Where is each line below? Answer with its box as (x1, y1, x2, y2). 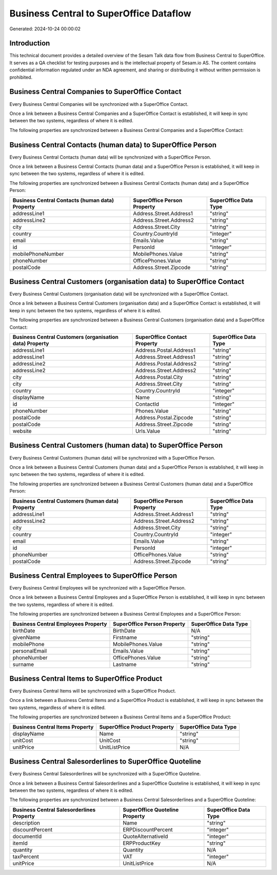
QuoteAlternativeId (123, 832, 168, 840)
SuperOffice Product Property (99, 723, 174, 730)
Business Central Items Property (12, 723, 94, 730)
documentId (12, 832, 42, 840)
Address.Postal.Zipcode (135, 414, 193, 421)
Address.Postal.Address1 (135, 347, 196, 354)
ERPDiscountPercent (123, 826, 173, 833)
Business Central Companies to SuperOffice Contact (9, 87, 182, 96)
